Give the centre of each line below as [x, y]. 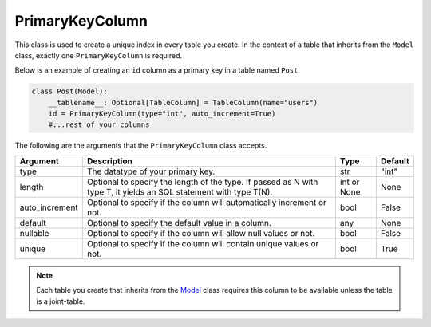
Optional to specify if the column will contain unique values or [203, 243]
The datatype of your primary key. [151, 171]
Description [110, 161]
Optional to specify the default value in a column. [179, 223]
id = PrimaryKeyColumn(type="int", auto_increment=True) [162, 114]
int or [350, 182]
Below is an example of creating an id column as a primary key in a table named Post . [158, 70]
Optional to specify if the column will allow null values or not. [201, 233]
